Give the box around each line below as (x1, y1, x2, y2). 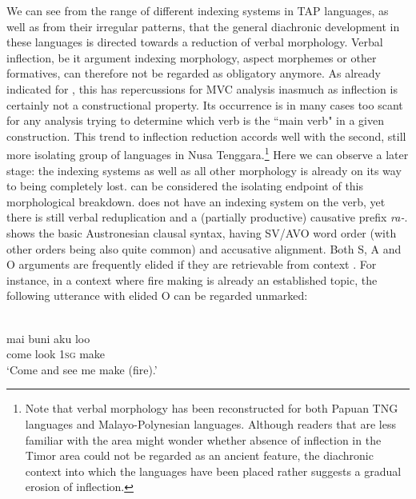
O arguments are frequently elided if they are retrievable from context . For (6, 256, 377, 273)
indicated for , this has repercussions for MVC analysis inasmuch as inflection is (6, 80, 398, 97)
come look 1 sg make (6, 345, 106, 362)
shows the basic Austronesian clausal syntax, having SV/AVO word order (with (6, 224, 397, 241)
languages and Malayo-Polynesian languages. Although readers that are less (25, 415, 396, 432)
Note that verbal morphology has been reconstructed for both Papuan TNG (25, 400, 398, 417)
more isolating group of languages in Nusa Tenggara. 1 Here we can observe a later (6, 144, 409, 162)
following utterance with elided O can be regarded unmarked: (6, 287, 308, 304)
